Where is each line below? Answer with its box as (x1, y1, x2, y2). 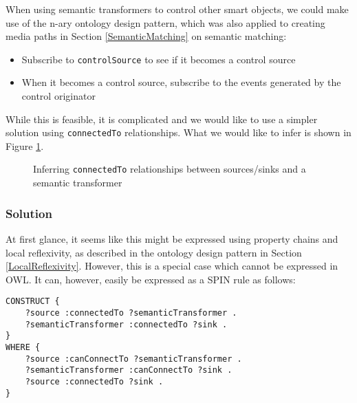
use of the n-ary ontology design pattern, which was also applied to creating (6, 15, 325, 30)
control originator (21, 89, 96, 103)
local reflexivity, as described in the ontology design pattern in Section (6, 245, 302, 259)
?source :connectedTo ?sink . (25, 376, 164, 386)
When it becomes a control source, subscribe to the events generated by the (21, 75, 341, 89)
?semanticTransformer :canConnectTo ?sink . (25, 365, 232, 375)
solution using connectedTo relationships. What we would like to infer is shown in (6, 125, 351, 140)
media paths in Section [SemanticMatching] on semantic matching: (6, 29, 287, 43)
